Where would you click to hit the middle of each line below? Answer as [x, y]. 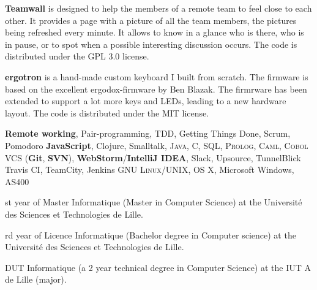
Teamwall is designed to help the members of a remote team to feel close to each [158, 8]
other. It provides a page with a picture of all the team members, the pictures [151, 20]
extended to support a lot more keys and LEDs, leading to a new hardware [146, 101]
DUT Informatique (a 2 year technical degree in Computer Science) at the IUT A [158, 267]
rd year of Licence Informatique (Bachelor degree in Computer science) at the [151, 235]
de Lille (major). [36, 279]
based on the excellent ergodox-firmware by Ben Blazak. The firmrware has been [156, 89]
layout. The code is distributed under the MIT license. [107, 113]
